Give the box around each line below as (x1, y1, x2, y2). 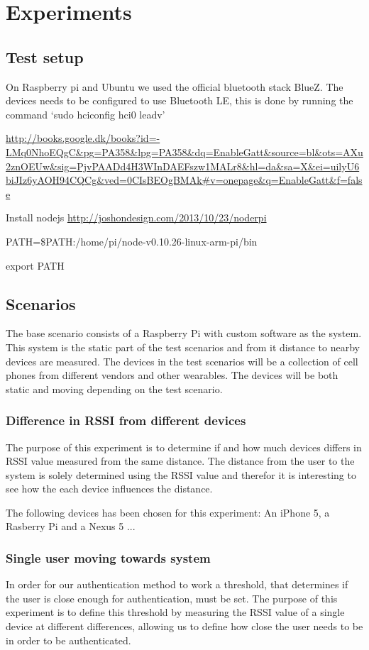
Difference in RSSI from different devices (6, 412, 246, 429)
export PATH (6, 258, 65, 272)
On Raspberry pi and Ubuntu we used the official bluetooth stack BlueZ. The (6, 79, 343, 94)
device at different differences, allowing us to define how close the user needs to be (6, 619, 363, 634)
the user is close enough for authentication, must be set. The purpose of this (6, 590, 338, 605)
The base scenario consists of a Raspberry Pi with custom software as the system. (6, 326, 362, 341)
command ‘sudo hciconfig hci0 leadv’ (6, 106, 165, 121)
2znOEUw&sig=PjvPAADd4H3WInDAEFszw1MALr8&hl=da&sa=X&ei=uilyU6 (6, 158, 360, 173)
